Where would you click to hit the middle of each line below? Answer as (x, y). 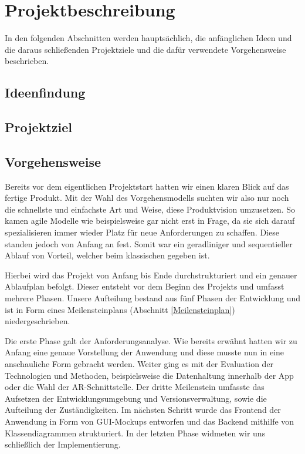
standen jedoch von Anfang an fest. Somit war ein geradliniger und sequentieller (149, 243)
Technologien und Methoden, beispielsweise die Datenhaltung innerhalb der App (149, 375)
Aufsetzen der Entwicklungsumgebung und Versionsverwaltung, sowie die (136, 398)
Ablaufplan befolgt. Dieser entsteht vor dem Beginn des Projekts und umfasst (145, 286)
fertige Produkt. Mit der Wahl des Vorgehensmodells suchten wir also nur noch (147, 198)
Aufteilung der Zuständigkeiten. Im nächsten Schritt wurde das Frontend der (143, 410)
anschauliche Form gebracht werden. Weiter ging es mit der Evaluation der (139, 363)
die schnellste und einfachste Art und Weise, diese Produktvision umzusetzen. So (150, 209)
